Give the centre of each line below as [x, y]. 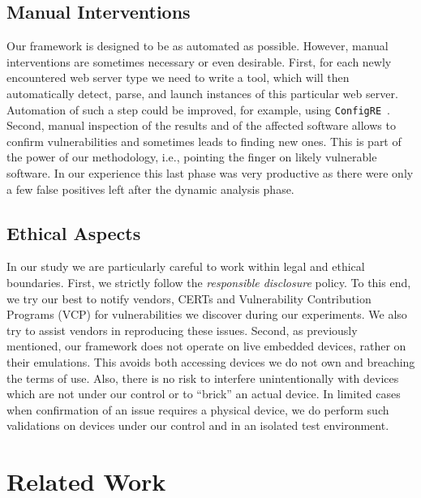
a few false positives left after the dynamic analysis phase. [150, 189]
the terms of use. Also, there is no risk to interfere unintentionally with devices [203, 378]
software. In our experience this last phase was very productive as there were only [210, 173]
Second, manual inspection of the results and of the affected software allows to [201, 125]
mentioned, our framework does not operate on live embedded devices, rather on [206, 346]
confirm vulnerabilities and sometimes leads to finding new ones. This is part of [204, 141]
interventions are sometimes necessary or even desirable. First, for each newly [199, 61]
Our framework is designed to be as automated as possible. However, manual [198, 46]
